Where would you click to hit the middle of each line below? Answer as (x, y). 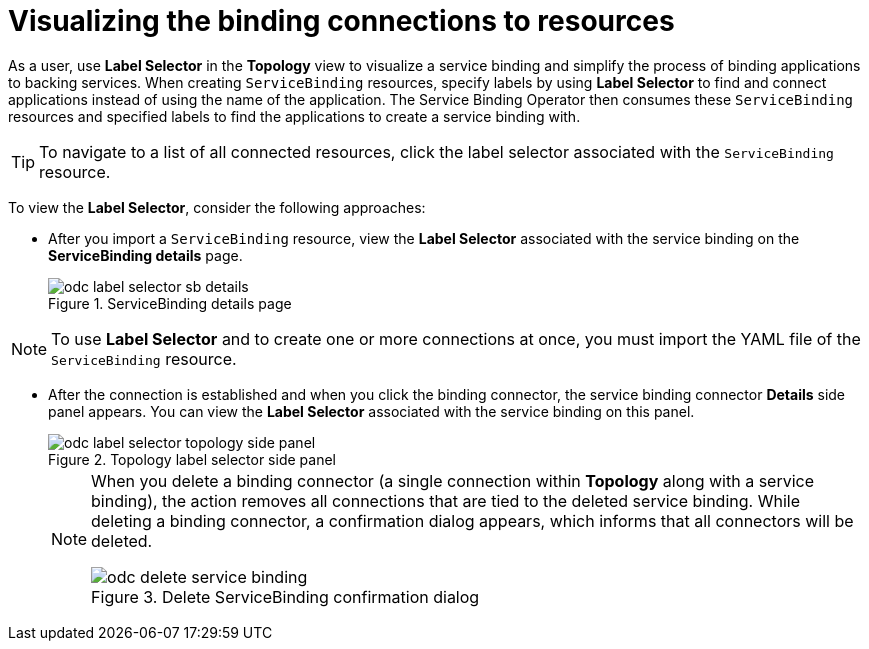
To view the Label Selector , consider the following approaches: (217, 207)
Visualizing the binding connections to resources (341, 21)
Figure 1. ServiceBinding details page (170, 303)
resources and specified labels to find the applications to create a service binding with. (294, 116)
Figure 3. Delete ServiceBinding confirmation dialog (285, 596)
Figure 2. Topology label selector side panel (192, 459)
